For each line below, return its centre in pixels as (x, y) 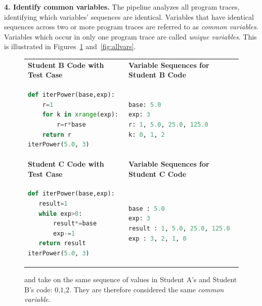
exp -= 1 (64, 233)
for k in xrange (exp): (80, 115)
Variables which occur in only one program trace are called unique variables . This (130, 36)
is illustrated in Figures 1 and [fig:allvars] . (70, 46)
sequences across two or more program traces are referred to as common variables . (131, 27)
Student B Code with (66, 65)
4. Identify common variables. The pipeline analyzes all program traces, (122, 7)
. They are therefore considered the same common (146, 289)
